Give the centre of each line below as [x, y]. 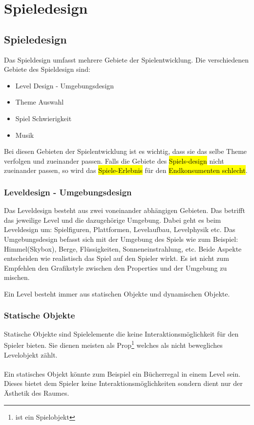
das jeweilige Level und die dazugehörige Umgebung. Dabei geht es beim [113, 220]
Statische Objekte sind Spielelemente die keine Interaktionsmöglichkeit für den [121, 333]
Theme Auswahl [40, 102]
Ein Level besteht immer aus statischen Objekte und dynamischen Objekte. [117, 293]
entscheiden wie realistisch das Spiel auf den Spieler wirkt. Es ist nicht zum [116, 258]
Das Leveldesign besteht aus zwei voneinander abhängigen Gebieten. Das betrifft [125, 210]
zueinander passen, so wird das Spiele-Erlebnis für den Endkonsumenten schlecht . [126, 170]
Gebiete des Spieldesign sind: [47, 69]
